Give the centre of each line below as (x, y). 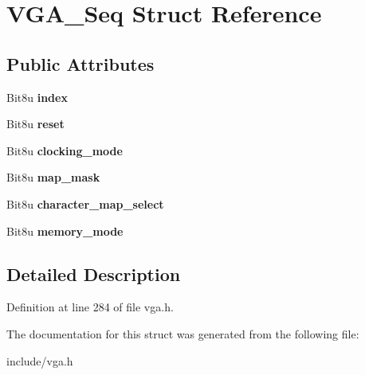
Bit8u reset (35, 124)
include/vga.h (40, 360)
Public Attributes (80, 63)
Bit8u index (37, 97)
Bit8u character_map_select (85, 203)
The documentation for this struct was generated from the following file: (183, 333)
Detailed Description (94, 273)
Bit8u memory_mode (65, 230)
